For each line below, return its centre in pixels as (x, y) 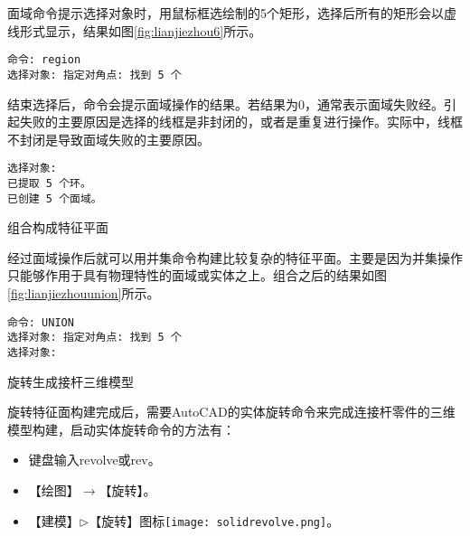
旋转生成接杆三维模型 (70, 381)
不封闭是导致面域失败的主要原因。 (108, 139)
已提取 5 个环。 (49, 183)
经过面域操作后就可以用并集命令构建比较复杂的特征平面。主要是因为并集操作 (235, 257)
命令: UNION (41, 322)
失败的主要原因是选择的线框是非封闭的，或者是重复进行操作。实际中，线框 (241, 122)
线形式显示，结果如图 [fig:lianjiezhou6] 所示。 (135, 30)
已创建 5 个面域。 (55, 198)
